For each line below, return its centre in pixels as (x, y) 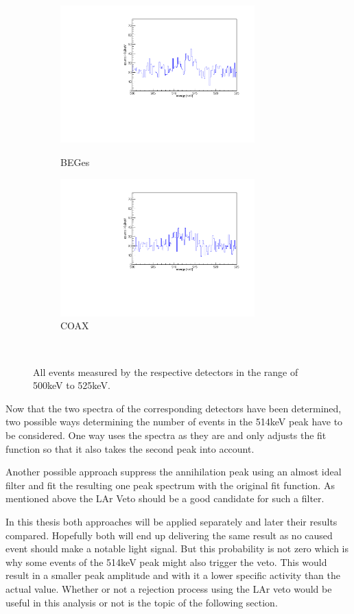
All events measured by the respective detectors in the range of (166, 371)
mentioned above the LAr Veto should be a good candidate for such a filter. (165, 498)
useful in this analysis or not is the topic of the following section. (142, 602)
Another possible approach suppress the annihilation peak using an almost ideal (174, 472)
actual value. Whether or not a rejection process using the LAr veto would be (169, 588)
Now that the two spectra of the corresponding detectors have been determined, (174, 408)
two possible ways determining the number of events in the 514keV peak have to (174, 422)
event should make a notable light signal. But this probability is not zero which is (177, 548)
